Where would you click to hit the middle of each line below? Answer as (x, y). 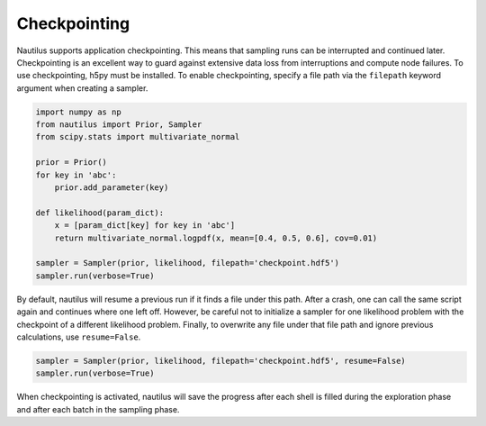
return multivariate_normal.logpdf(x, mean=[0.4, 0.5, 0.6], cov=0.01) (216, 238)
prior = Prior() (72, 163)
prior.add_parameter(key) (112, 188)
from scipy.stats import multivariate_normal (138, 137)
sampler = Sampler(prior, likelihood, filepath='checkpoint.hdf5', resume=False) (221, 361)
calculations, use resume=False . (79, 337)
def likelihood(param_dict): (100, 213)
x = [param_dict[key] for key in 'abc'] (145, 226)
